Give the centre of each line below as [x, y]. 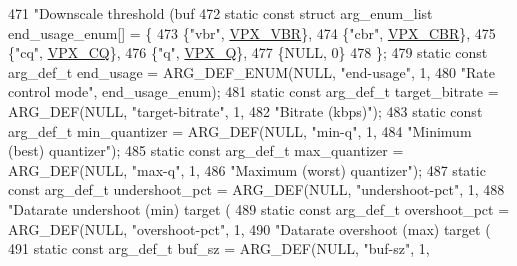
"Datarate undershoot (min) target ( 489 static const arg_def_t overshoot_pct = [259, 208]
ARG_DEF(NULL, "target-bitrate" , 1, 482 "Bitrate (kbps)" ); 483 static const [245, 110]
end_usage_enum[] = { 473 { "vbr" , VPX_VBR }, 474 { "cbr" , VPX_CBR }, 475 [252, 32]
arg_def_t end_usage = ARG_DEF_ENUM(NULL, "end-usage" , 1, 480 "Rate [251, 71]
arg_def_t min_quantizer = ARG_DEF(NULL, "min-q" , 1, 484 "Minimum [240, 130]
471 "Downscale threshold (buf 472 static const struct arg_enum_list [220, 13]
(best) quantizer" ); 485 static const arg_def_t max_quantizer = [206, 150]
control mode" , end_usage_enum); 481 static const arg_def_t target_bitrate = [253, 91]
